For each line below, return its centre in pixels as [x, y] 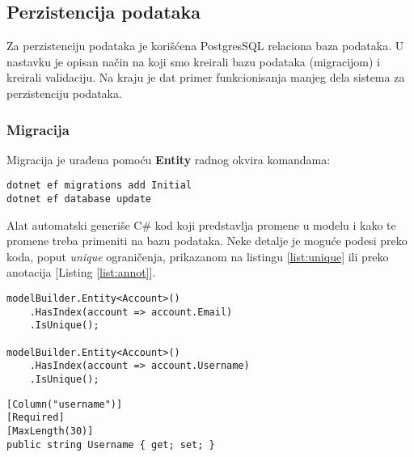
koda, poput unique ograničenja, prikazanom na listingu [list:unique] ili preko [198, 256]
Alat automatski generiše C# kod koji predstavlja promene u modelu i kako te [201, 224]
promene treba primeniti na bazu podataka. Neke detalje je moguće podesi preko [207, 241]
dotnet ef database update [79, 199]
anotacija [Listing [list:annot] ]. [81, 272]
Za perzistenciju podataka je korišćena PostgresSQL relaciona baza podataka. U [205, 46]
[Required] [36, 418]
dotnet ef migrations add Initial [99, 186]
